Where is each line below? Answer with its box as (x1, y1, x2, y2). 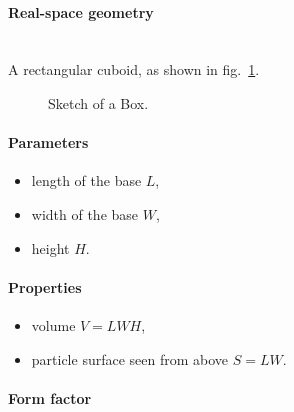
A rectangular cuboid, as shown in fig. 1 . (8, 59, 260, 80)
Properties (8, 276, 82, 297)
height (31, 237, 70, 258)
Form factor (8, 387, 92, 408)
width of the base (31, 203, 139, 224)
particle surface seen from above (31, 348, 229, 369)
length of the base (31, 170, 142, 191)
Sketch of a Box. (48, 92, 149, 113)
